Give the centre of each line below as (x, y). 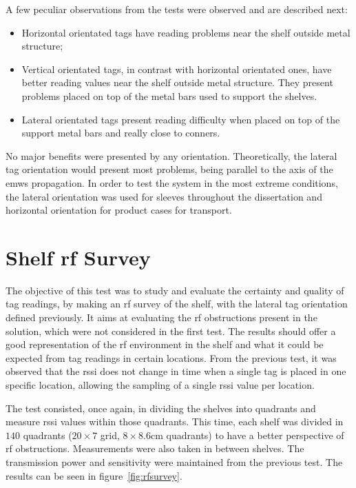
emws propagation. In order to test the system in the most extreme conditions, (172, 182)
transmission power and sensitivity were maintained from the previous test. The (174, 461)
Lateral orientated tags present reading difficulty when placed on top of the (181, 119)
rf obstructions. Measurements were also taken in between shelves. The (155, 448)
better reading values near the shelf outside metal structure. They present (177, 82)
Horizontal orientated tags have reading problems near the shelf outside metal (186, 32)
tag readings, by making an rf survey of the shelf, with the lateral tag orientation (177, 304)
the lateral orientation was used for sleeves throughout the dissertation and (164, 196)
